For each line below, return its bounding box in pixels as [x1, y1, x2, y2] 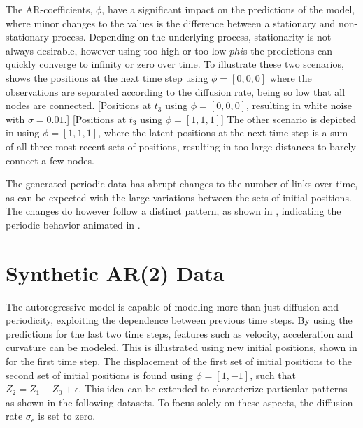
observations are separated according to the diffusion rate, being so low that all [6, 84, 346, 99]
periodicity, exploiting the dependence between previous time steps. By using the [6, 313, 353, 327]
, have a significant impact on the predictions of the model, [101, 2, 355, 16]
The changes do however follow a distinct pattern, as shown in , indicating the [6, 204, 341, 218]
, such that [250, 367, 296, 382]
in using [6, 125, 40, 140]
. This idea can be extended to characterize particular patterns [78, 381, 348, 396]
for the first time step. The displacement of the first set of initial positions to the [6, 354, 352, 368]
